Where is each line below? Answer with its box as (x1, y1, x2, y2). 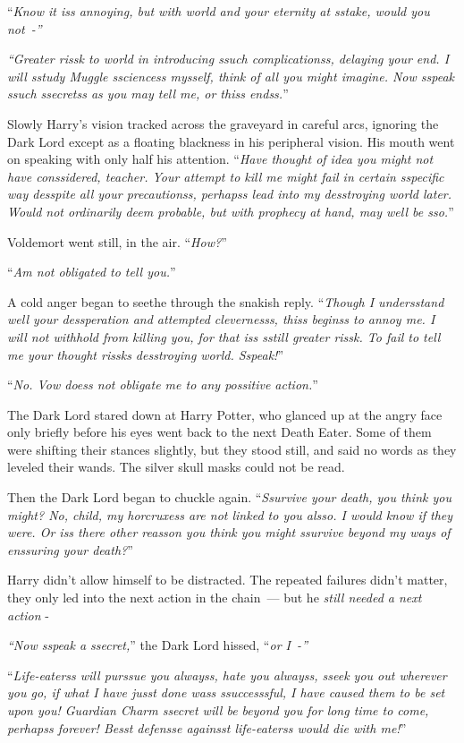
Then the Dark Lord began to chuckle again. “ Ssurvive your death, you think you (7, 488, 451, 507)
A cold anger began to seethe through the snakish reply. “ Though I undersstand (7, 292, 444, 311)
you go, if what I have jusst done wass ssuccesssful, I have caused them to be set (7, 683, 445, 702)
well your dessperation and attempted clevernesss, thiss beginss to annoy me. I (7, 310, 435, 329)
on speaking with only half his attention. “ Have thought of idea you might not (7, 149, 434, 168)
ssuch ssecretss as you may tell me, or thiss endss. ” (7, 84, 289, 103)
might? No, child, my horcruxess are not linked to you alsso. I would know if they (7, 505, 453, 524)
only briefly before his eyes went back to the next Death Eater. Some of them (7, 423, 432, 441)
